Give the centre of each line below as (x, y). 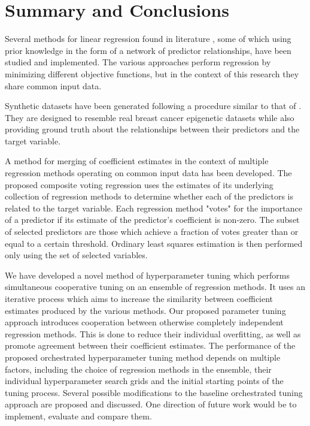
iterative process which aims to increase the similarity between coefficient (139, 298)
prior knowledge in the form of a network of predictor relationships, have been (148, 50)
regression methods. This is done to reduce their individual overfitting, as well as (153, 333)
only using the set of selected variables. (76, 255)
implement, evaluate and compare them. (78, 416)
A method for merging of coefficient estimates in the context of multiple (137, 161)
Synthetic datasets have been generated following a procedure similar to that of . (153, 106)
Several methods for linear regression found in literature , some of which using (148, 39)
